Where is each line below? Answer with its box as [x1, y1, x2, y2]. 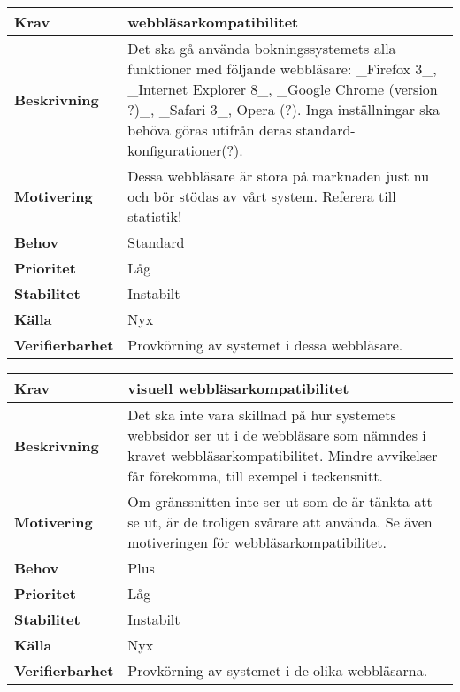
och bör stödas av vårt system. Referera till [127, 186, 396, 206]
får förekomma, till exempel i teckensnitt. [127, 465, 383, 486]
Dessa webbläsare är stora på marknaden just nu [127, 165, 430, 186]
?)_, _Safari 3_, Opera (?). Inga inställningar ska [127, 99, 441, 119]
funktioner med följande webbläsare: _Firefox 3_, [127, 58, 437, 79]
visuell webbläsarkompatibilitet [127, 378, 349, 398]
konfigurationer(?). [127, 140, 243, 160]
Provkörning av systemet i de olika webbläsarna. [127, 660, 428, 680]
